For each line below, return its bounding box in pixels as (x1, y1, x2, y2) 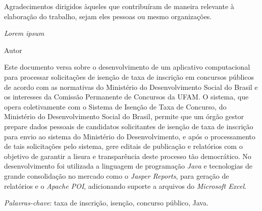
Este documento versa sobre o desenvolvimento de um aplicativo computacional (4, 62, 250, 72)
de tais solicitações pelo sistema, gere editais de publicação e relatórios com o (4, 141, 243, 151)
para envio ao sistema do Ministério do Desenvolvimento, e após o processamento (4, 131, 255, 141)
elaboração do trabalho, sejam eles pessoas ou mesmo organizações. (4, 11, 212, 21)
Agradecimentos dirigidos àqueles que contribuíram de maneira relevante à (4, 1, 234, 11)
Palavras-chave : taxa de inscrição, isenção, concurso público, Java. (4, 197, 208, 208)
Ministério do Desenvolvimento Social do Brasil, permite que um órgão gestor (4, 111, 244, 122)
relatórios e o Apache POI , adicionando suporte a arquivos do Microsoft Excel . (4, 180, 246, 191)
